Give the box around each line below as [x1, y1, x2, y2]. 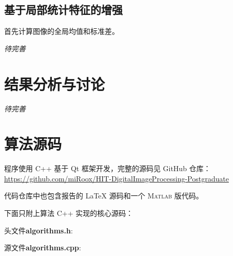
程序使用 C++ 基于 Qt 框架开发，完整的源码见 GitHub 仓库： [4, 163, 211, 174]
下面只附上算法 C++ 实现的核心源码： [4, 208, 133, 218]
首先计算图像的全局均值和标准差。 [4, 26, 119, 36]
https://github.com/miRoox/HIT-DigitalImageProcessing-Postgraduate [4, 173, 229, 184]
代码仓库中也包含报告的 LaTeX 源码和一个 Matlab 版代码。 [4, 190, 203, 201]
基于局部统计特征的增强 [4, 2, 123, 17]
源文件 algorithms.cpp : [4, 242, 81, 253]
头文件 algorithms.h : [4, 225, 73, 235]
